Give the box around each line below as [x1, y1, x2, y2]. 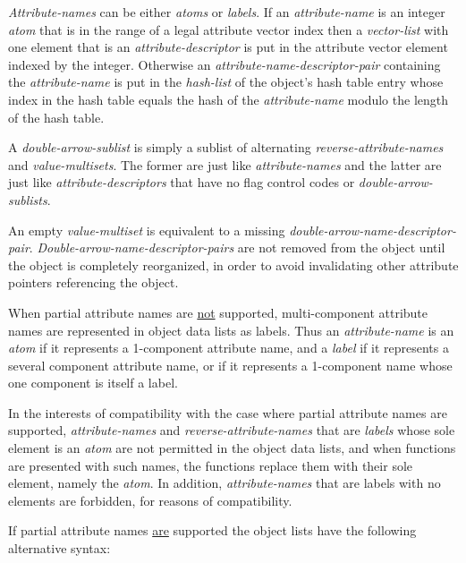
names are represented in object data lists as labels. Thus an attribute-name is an [8, 320, 454, 339]
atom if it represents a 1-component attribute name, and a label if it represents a [8, 338, 449, 357]
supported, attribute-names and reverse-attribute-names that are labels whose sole [8, 421, 455, 439]
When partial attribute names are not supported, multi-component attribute [8, 303, 428, 321]
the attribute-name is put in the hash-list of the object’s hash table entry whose [8, 73, 444, 91]
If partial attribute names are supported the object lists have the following [8, 521, 417, 540]
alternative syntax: [8, 539, 111, 558]
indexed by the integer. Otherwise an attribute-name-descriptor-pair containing [8, 55, 441, 73]
